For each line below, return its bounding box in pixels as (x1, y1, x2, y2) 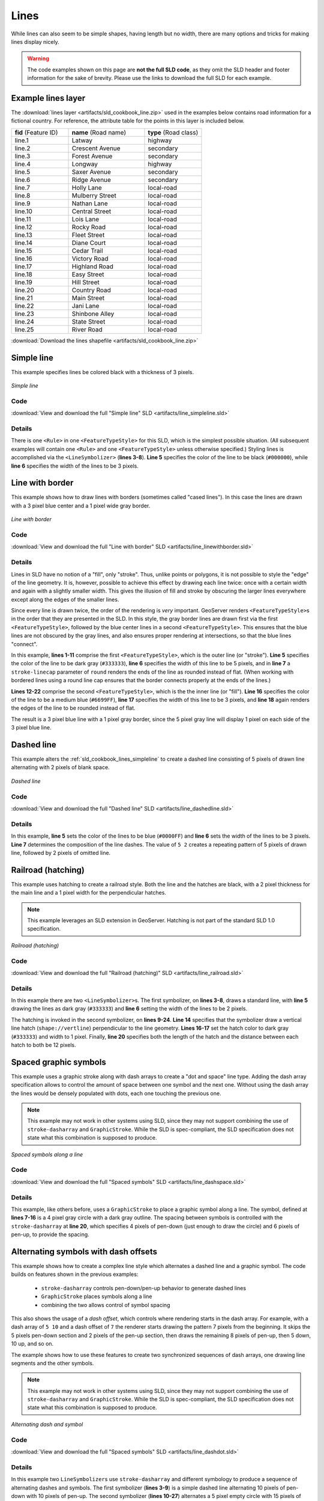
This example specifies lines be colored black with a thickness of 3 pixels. (11, 368, 194, 375)
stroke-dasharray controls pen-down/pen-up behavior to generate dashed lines (41, 1284, 246, 1291)
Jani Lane (71, 301, 100, 310)
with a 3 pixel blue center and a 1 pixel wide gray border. (11, 502, 151, 509)
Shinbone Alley (71, 309, 115, 318)
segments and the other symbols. (11, 1359, 94, 1367)
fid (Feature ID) (14, 128, 58, 136)
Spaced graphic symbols (11, 1057, 106, 1067)
